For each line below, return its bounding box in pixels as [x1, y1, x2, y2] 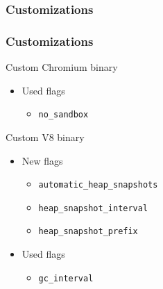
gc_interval [38, 273, 94, 283]
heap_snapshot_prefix [38, 226, 138, 237]
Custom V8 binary [6, 129, 85, 144]
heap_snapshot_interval [38, 203, 148, 213]
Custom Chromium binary [6, 60, 118, 74]
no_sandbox [38, 110, 89, 120]
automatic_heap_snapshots [38, 180, 158, 190]
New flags [22, 153, 63, 167]
